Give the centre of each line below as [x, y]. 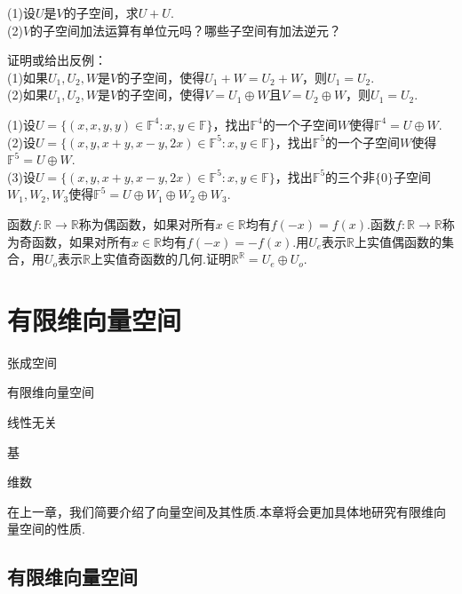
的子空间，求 [101, 12]
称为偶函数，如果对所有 [147, 223]
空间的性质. [52, 529]
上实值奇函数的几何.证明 [161, 259]
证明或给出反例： [57, 60]
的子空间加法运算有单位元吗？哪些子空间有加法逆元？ [186, 30]
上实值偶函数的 [398, 241]
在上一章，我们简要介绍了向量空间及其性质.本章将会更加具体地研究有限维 [220, 511]
